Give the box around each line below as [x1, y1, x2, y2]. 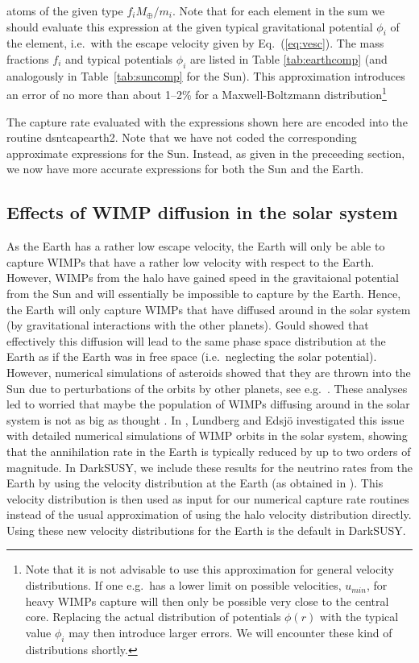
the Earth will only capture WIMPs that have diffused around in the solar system [6, 300, 411, 317]
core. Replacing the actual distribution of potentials [25, 608, 281, 625]
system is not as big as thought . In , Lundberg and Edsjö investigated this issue [6, 411, 404, 428]
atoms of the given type [6, 2, 123, 19]
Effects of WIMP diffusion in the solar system [6, 200, 398, 225]
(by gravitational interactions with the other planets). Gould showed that [6, 317, 369, 334]
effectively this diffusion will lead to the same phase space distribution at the [6, 332, 386, 349]
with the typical [319, 608, 399, 625]
